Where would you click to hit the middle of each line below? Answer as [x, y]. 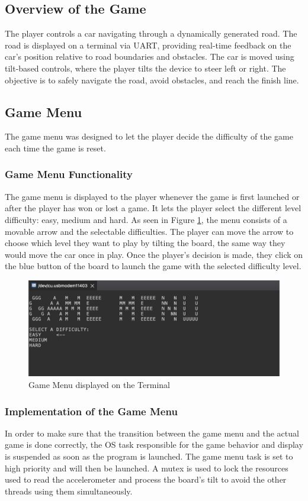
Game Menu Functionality [69, 174]
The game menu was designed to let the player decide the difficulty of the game [149, 136]
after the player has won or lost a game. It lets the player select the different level [153, 208]
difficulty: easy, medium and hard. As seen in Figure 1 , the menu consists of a [146, 219]
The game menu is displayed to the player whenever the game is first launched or [152, 196]
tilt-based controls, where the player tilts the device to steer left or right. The [145, 68]
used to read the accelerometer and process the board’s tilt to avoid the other [146, 479]
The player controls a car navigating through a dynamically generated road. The [151, 33]
